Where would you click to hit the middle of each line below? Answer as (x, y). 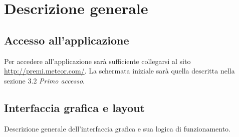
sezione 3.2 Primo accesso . (44, 80)
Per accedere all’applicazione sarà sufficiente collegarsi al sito (97, 61)
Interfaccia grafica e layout (74, 107)
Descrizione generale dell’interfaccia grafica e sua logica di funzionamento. (117, 128)
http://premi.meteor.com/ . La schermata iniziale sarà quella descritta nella (119, 71)
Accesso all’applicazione (67, 40)
